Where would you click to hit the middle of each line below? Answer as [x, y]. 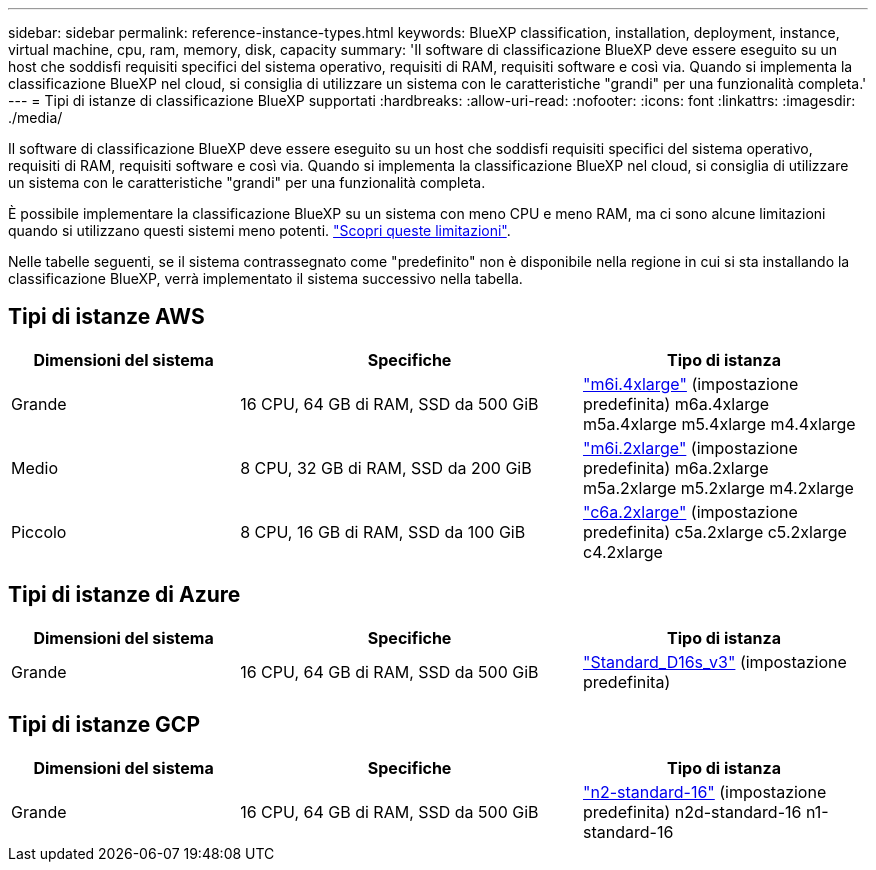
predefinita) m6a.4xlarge [676, 403]
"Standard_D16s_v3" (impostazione [714, 661]
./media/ [35, 117]
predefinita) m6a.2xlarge [675, 467]
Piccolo [39, 531]
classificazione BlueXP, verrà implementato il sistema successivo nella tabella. [265, 278]
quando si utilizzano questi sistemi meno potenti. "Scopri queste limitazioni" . [259, 230]
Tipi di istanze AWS [106, 317]
